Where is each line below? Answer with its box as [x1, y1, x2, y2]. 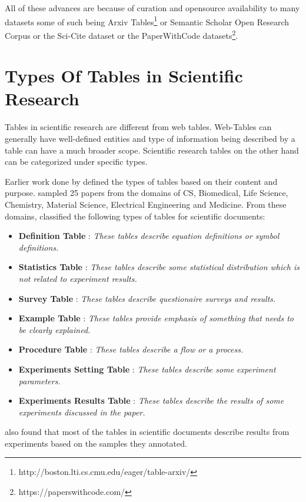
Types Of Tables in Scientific [5, 64, 243, 88]
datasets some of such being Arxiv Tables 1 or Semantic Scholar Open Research [5, 14, 290, 28]
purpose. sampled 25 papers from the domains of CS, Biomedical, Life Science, [5, 187, 288, 199]
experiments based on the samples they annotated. [5, 437, 187, 449]
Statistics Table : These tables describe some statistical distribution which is [18, 261, 300, 273]
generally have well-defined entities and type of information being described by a [5, 132, 295, 144]
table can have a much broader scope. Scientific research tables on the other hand [5, 144, 299, 156]
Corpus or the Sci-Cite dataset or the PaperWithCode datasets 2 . [5, 27, 238, 41]
